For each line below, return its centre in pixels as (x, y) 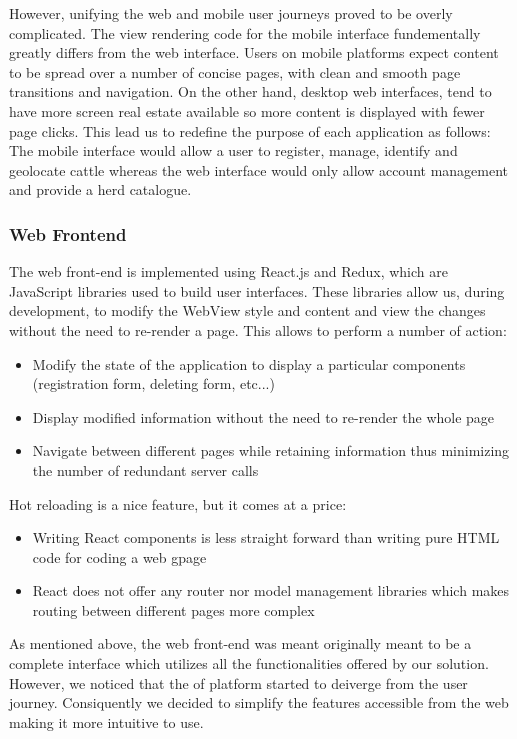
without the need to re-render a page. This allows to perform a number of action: (258, 329)
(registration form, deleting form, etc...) (153, 383)
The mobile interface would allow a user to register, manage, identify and (233, 150)
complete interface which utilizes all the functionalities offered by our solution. (249, 663)
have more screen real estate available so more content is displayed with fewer (247, 110)
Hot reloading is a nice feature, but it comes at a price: (178, 503)
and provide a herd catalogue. (100, 189)
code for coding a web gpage (119, 556)
